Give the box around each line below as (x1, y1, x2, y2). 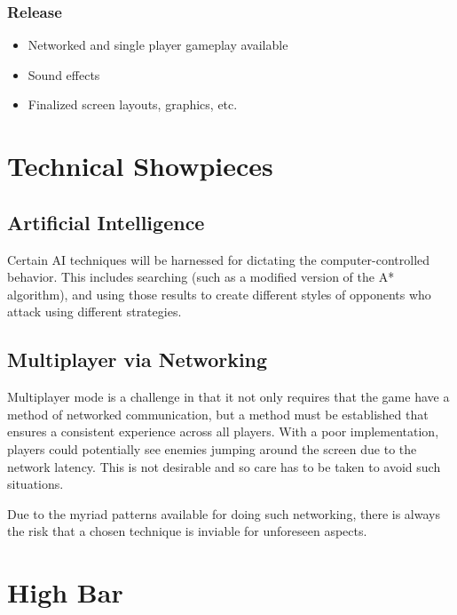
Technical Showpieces (7, 148, 273, 184)
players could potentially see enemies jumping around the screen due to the (7, 439, 417, 458)
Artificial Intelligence (7, 208, 205, 236)
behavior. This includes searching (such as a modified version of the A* (7, 268, 395, 286)
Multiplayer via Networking (7, 346, 268, 373)
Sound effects (28, 65, 100, 84)
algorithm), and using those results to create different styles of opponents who (7, 284, 431, 303)
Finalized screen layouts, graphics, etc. (28, 95, 238, 114)
